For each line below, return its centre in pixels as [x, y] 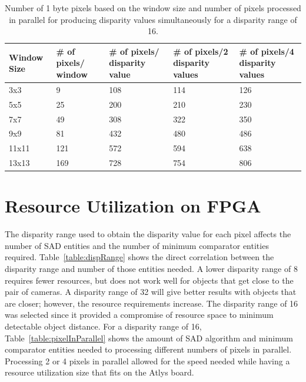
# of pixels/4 [267, 51]
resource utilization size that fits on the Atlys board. [99, 372]
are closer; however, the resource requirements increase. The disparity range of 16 [152, 303]
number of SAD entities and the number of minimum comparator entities [137, 245]
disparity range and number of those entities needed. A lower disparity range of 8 [151, 269]
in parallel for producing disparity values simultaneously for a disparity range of [153, 19]
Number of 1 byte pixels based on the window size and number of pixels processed [153, 8]
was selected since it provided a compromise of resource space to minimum [139, 315]
